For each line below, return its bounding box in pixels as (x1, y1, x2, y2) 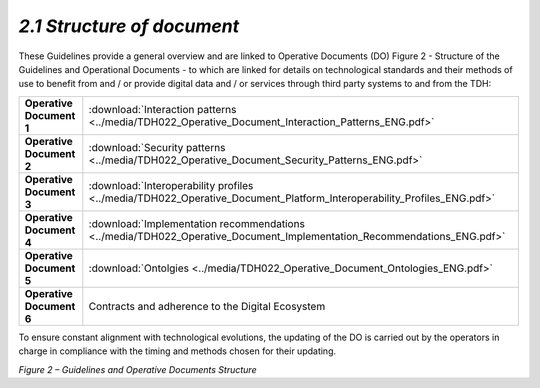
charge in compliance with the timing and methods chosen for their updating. (18, 345, 337, 357)
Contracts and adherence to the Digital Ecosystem (88, 299, 326, 313)
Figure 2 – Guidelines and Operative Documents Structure (18, 363, 257, 375)
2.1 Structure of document (18, 15, 240, 37)
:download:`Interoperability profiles (88, 178, 254, 192)
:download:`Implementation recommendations (88, 216, 305, 230)
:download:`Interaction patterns (88, 102, 237, 116)
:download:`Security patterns (88, 140, 226, 154)
